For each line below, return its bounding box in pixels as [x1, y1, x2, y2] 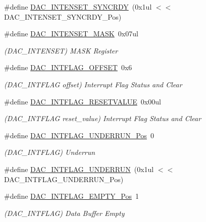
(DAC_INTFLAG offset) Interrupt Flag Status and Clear [4, 79, 182, 89]
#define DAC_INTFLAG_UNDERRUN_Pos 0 [4, 130, 154, 140]
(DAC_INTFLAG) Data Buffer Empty [4, 207, 125, 218]
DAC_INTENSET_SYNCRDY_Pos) [4, 11, 122, 22]
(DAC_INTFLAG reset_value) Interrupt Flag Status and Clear [4, 113, 201, 124]
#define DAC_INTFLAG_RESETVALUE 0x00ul [4, 96, 161, 106]
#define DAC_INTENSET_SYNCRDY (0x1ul [4, 2, 152, 12]
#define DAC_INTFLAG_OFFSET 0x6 [4, 62, 132, 73]
